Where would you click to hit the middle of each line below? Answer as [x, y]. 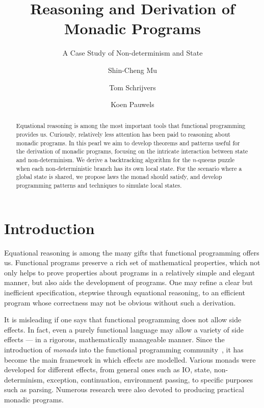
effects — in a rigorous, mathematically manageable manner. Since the [114, 339]
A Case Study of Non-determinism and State [133, 53]
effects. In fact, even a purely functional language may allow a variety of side [124, 329]
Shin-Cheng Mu [133, 70]
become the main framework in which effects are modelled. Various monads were [130, 359]
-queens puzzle [216, 160]
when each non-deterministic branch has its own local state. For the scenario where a [129, 168]
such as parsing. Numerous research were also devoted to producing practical [124, 389]
